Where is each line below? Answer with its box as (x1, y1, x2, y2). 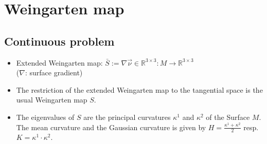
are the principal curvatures (83, 111, 171, 122)
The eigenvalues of (16, 111, 75, 122)
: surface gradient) (25, 67, 83, 78)
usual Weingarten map (16, 94, 87, 105)
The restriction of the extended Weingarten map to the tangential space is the (16, 84, 263, 95)
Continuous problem (4, 33, 115, 49)
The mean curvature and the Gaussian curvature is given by (16, 121, 206, 132)
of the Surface (206, 111, 250, 122)
